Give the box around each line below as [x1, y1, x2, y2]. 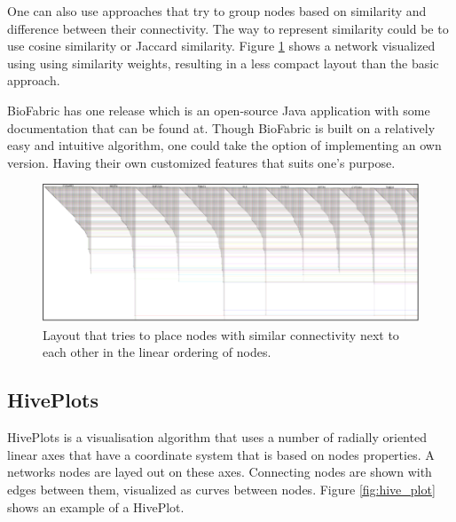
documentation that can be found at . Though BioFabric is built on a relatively [7, 118, 436, 137]
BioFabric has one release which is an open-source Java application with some [7, 100, 430, 119]
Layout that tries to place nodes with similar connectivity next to [43, 325, 399, 344]
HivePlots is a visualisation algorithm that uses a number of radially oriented [7, 428, 427, 447]
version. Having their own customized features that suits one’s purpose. [7, 153, 396, 171]
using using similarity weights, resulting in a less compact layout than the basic [7, 53, 439, 72]
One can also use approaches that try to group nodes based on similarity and [7, 2, 427, 20]
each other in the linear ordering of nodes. [43, 343, 271, 361]
